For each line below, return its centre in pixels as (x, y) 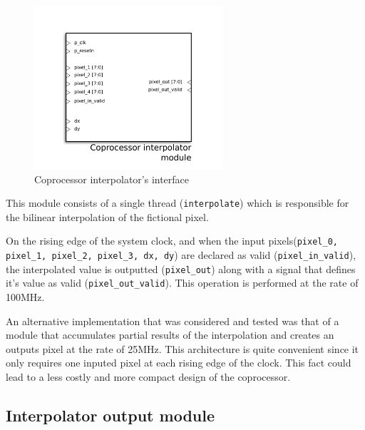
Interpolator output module (110, 415)
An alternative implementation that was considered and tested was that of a (173, 321)
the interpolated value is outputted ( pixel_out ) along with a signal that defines (181, 268)
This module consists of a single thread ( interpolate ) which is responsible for (178, 203)
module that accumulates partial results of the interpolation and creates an (170, 335)
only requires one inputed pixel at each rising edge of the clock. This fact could (179, 363)
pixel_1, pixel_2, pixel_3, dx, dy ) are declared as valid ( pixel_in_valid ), (181, 255)
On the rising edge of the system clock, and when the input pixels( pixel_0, (172, 241)
